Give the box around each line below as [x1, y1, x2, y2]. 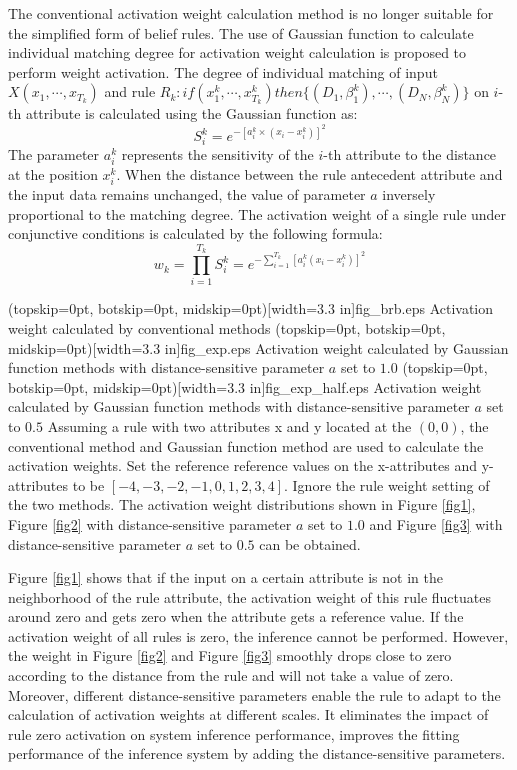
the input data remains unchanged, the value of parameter [8, 184, 366, 205]
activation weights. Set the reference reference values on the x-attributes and [8, 455, 477, 476]
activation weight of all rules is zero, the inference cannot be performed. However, [8, 625, 509, 646]
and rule [104, 81, 156, 102]
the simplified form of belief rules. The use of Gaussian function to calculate [8, 22, 474, 43]
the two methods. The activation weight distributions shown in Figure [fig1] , [8, 494, 476, 515]
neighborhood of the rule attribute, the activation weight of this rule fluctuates [8, 586, 491, 607]
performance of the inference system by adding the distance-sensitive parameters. [8, 743, 506, 764]
